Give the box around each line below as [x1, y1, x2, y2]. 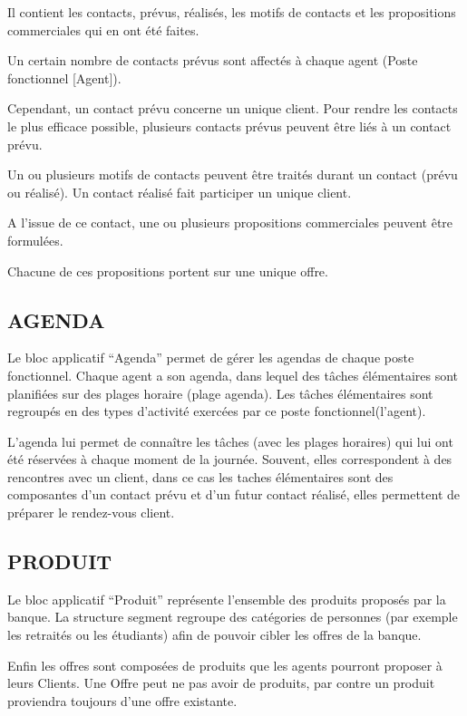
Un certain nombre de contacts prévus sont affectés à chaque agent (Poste [7, 51, 418, 70]
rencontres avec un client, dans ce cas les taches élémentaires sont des [7, 467, 394, 486]
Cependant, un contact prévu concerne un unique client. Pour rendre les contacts [7, 99, 458, 118]
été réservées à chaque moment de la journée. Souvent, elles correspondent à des [7, 450, 452, 469]
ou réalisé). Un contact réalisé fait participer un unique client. [7, 182, 352, 201]
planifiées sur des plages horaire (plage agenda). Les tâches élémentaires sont [7, 383, 433, 402]
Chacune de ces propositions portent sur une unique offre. [7, 261, 328, 280]
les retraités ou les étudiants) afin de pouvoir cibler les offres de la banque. [7, 625, 422, 644]
